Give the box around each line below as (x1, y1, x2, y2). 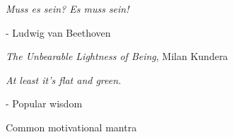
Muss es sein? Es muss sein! (6, 1, 129, 16)
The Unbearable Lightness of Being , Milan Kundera (6, 49, 228, 64)
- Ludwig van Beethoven (6, 25, 111, 40)
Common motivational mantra (6, 119, 137, 134)
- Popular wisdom (6, 96, 83, 111)
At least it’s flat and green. (6, 72, 122, 87)
